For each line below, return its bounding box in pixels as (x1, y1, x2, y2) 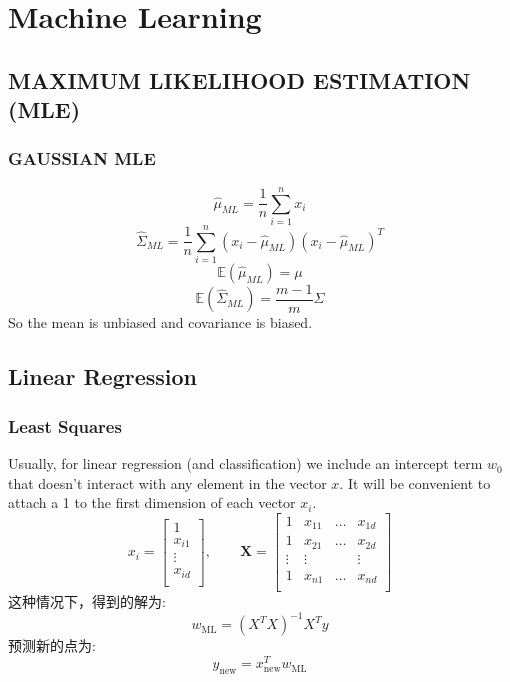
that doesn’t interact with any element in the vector (8, 472, 327, 493)
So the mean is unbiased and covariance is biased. (8, 312, 313, 333)
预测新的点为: (8, 635, 96, 656)
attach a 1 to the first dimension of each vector (8, 492, 296, 513)
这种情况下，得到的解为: (8, 591, 166, 612)
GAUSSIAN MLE (8, 146, 156, 171)
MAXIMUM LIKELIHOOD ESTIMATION (8, 64, 471, 95)
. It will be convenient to (339, 472, 491, 493)
